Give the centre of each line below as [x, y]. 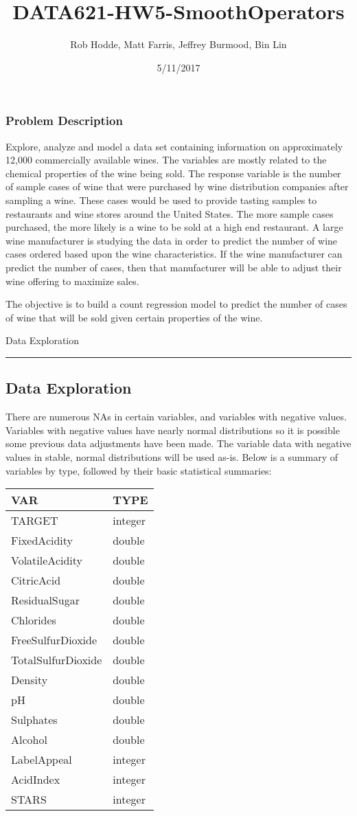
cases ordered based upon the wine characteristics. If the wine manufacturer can [174, 254]
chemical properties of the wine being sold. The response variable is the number [173, 173]
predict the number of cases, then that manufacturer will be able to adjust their [174, 267]
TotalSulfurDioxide [57, 660]
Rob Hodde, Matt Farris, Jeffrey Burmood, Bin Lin [178, 44]
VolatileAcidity [47, 560]
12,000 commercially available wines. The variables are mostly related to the [166, 160]
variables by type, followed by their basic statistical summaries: [139, 470]
